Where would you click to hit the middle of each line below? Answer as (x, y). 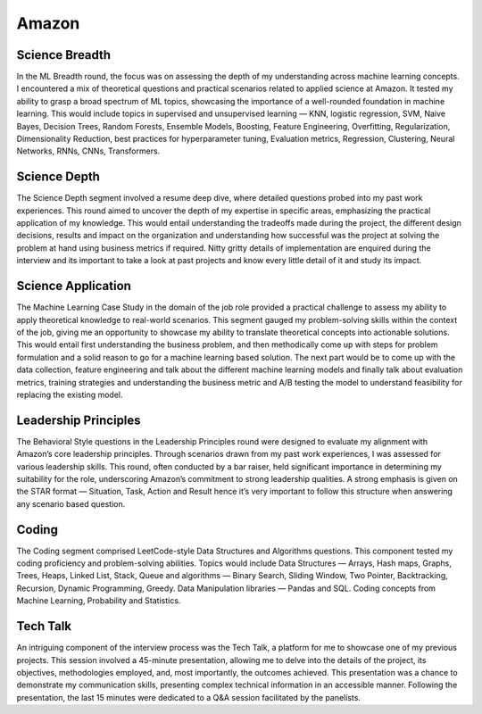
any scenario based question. (71, 503)
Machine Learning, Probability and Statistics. (99, 601)
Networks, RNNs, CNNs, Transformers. (88, 151)
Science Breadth (64, 55)
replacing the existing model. (70, 394)
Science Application (74, 286)
